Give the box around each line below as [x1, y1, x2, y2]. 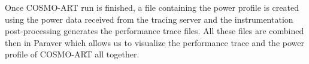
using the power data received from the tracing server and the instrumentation [5, 13, 293, 25]
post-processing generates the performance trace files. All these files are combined [5, 25, 304, 37]
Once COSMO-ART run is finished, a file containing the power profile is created [5, 1, 299, 13]
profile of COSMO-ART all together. [5, 48, 140, 60]
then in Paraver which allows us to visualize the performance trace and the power [5, 36, 304, 48]
